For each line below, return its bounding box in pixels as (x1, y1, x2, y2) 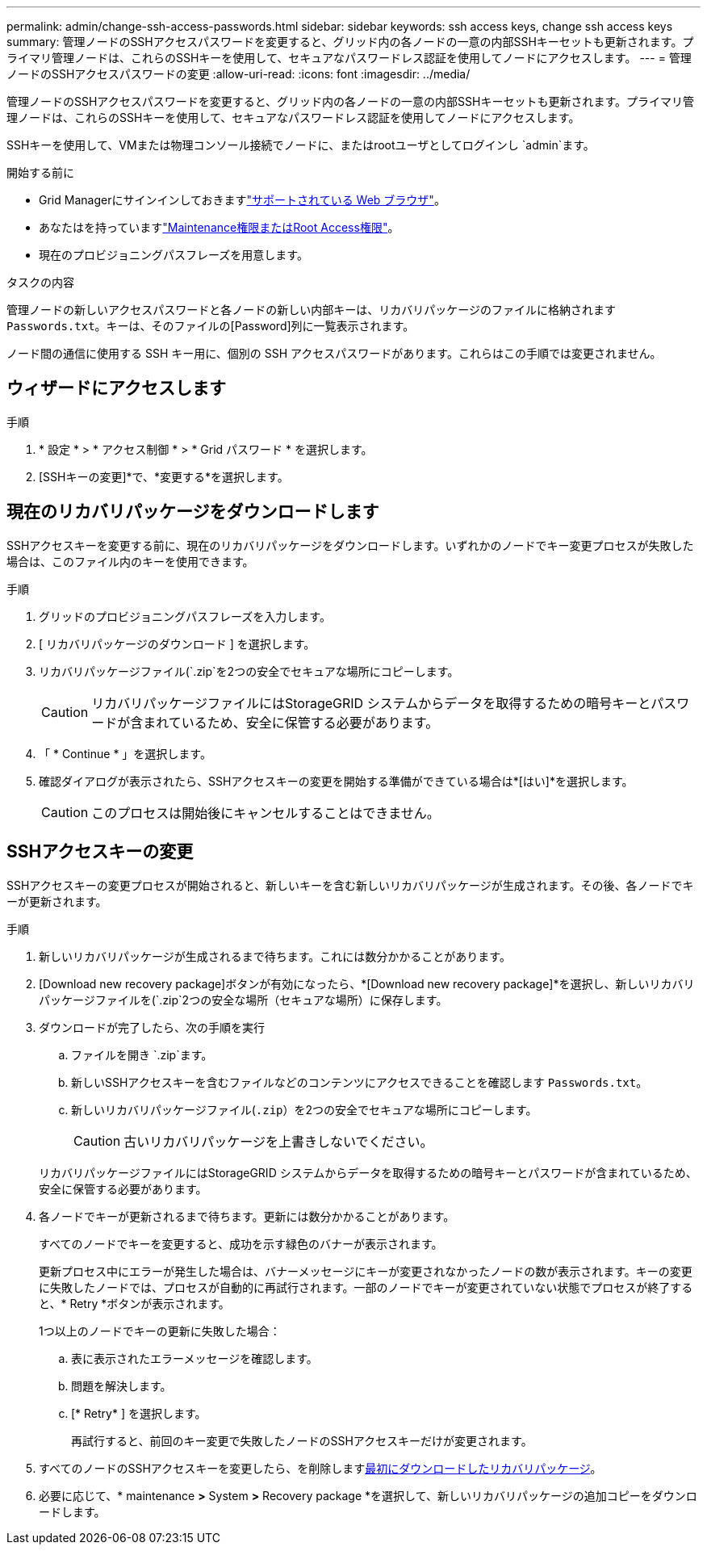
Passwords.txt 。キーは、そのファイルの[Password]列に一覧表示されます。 (6, 319, 415, 333)
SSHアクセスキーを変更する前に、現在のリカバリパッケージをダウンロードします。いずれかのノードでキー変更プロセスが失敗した (6, 538, 694, 552)
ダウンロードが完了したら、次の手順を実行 (39, 1020, 265, 1034)
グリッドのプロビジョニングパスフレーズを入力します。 (39, 609, 331, 623)
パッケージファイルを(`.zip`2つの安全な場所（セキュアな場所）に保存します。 (39, 992, 448, 1007)
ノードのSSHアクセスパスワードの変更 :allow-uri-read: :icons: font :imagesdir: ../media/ (6, 67, 471, 81)
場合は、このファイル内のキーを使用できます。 (6, 554, 254, 568)
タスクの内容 (6, 275, 74, 289)
